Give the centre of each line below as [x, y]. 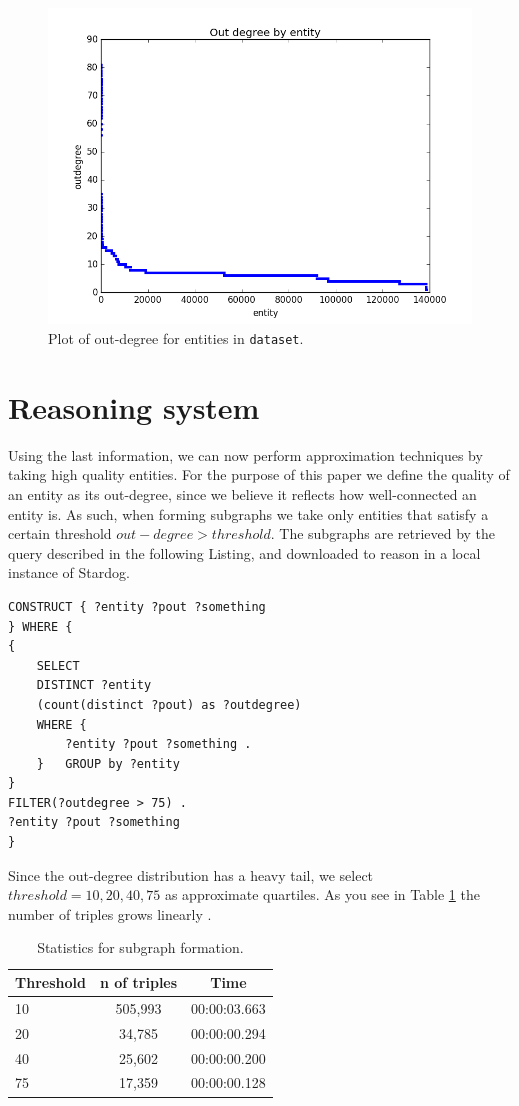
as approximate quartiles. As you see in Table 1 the [322, 894]
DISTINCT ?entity [94, 685]
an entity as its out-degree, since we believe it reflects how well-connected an [242, 493]
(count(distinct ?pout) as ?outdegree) [169, 704]
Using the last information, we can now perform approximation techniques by [245, 454]
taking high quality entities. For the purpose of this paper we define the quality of [259, 474]
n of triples [138, 982]
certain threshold [60, 533]
